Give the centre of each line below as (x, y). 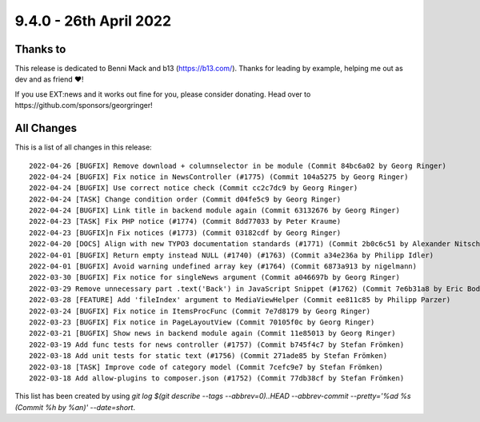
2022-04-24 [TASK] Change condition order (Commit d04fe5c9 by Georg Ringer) (185, 199)
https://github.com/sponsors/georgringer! (84, 105)
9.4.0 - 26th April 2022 (93, 21)
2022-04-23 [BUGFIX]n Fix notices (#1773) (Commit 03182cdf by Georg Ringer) (185, 233)
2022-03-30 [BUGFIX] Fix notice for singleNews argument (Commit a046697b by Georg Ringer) (214, 277)
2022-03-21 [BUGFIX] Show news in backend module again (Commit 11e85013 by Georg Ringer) (212, 333)
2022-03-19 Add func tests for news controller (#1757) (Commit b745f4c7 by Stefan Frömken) (217, 344)
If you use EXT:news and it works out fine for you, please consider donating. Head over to (163, 94)
